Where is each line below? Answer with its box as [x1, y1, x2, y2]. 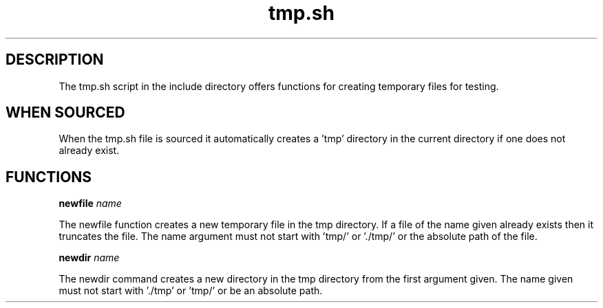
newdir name [59, 252, 120, 264]
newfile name [59, 197, 122, 210]
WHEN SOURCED [6, 104, 125, 122]
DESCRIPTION [6, 51, 104, 69]
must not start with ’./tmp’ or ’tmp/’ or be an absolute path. [59, 285, 323, 297]
